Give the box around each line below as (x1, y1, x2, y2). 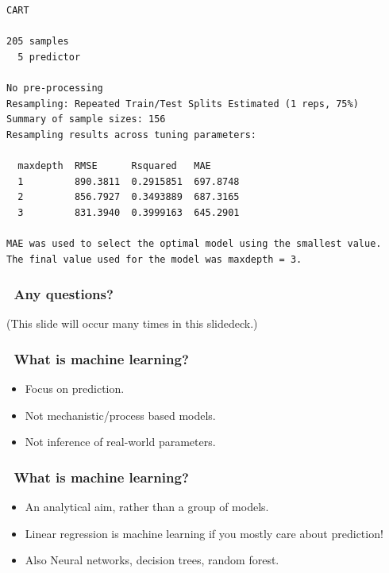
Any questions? (13, 284, 114, 304)
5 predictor (17, 51, 81, 63)
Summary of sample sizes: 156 (6, 113, 166, 125)
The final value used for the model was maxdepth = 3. (6, 253, 302, 265)
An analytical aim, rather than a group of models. (25, 498, 269, 515)
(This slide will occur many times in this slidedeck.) (6, 315, 258, 332)
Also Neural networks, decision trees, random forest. (25, 552, 279, 568)
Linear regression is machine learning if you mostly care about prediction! (25, 525, 383, 541)
